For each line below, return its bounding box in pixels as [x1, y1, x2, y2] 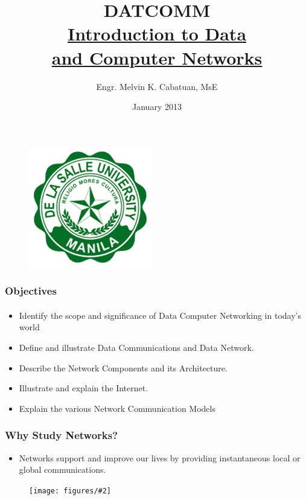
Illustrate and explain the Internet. [19, 382, 148, 394]
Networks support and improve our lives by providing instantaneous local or [19, 451, 301, 464]
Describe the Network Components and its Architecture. [19, 361, 228, 374]
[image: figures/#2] [29, 486, 112, 495]
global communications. [19, 463, 106, 476]
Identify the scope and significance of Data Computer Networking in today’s [19, 309, 301, 321]
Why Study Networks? [5, 428, 118, 443]
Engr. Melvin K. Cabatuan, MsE [96, 80, 218, 92]
